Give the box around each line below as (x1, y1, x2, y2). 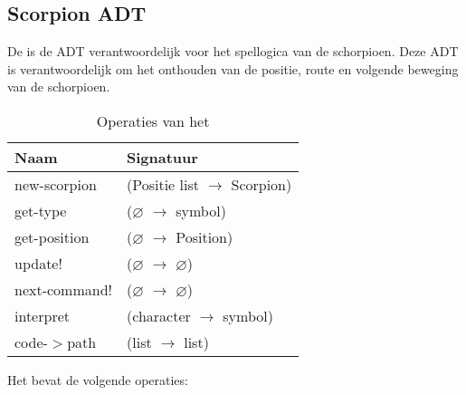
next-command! (14, 278, 113, 300)
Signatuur (127, 146, 198, 168)
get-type (14, 199, 67, 221)
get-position (14, 226, 90, 247)
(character (127, 304, 191, 326)
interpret (14, 304, 70, 326)
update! (14, 252, 62, 274)
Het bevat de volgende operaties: (7, 370, 188, 389)
